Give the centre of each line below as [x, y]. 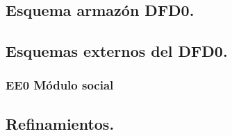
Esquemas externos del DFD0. [117, 51]
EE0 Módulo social [60, 85]
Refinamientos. [60, 123]
